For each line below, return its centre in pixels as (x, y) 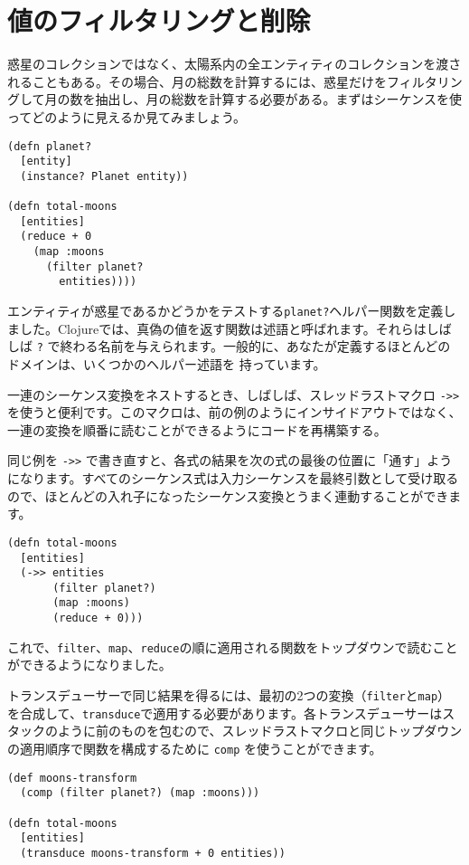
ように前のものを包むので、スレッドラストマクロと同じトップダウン (260, 731)
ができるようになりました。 (89, 665)
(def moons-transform (72, 778)
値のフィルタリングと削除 (159, 20)
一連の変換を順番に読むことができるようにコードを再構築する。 (197, 429)
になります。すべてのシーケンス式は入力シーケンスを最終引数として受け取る (233, 478)
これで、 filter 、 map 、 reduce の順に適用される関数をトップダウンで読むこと (233, 646)
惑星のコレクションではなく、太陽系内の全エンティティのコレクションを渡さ (234, 64)
